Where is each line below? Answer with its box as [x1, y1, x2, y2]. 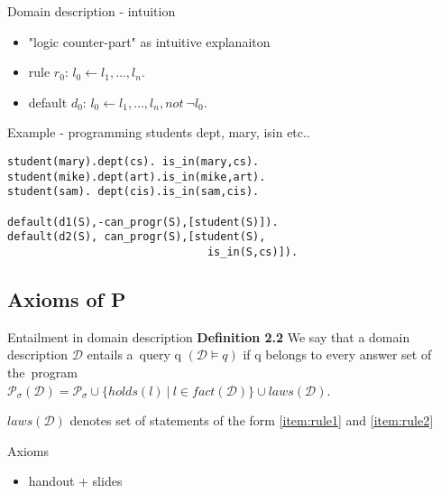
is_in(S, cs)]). [207, 245, 299, 258]
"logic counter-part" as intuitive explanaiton [28, 32, 271, 51]
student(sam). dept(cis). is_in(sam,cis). [7, 185, 260, 199]
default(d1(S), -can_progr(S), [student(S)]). [7, 215, 279, 228]
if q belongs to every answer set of [243, 345, 432, 364]
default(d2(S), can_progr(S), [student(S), [7, 230, 266, 244]
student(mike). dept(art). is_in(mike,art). [7, 170, 266, 183]
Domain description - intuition [7, 2, 176, 20]
